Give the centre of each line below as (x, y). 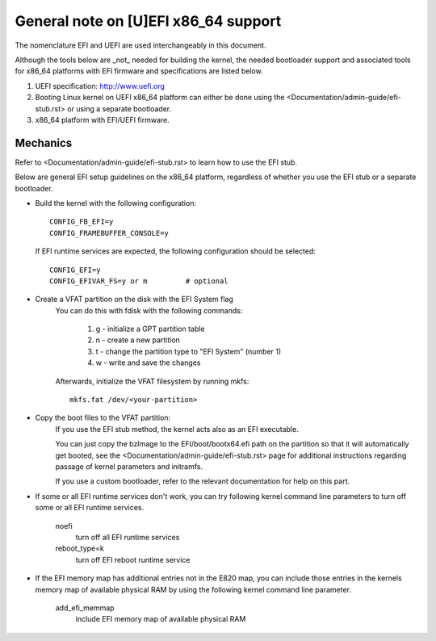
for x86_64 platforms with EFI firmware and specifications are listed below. (139, 71)
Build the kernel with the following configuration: (116, 203)
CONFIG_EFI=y (75, 270)
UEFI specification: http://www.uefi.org (100, 86)
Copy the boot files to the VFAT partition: (103, 418)
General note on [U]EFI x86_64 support (148, 21)
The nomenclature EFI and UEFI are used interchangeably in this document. (140, 45)
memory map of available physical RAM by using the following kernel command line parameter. (193, 589)
